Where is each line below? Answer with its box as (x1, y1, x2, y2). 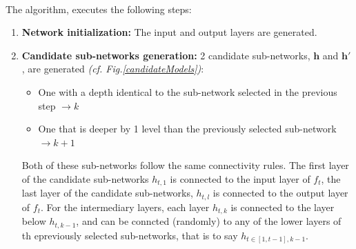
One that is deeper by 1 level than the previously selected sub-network (38, 121, 337, 136)
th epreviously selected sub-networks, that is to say (21, 228, 238, 242)
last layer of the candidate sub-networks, (21, 186, 193, 200)
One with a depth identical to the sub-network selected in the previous (38, 84, 337, 99)
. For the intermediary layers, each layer (40, 199, 210, 214)
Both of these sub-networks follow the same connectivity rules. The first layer (21, 158, 349, 172)
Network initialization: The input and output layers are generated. (21, 25, 317, 39)
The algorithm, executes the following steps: (6, 1, 192, 16)
